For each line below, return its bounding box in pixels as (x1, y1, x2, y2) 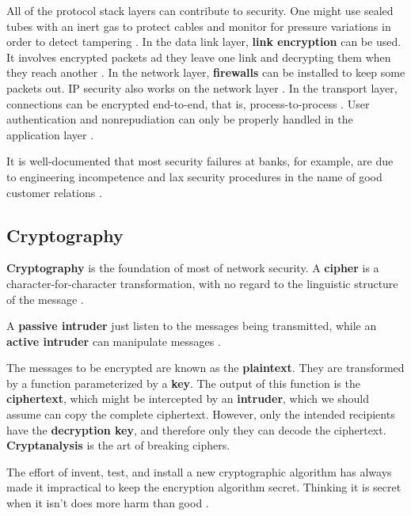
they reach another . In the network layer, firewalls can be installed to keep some (6, 64, 405, 81)
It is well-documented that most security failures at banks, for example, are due (6, 153, 394, 169)
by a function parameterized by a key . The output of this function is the (6, 374, 360, 391)
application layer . (6, 126, 94, 142)
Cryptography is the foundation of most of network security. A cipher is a (6, 260, 379, 276)
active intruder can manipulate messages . (6, 332, 221, 349)
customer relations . (6, 184, 102, 200)
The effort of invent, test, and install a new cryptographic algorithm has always (6, 463, 392, 480)
